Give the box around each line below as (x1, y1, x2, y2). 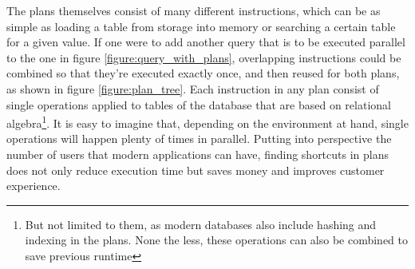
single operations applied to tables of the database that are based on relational (6, 96, 391, 113)
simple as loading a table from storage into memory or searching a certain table (6, 18, 396, 34)
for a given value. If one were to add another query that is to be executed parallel (6, 34, 405, 50)
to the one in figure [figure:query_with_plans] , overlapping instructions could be (6, 49, 401, 65)
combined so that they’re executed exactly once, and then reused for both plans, (6, 65, 400, 81)
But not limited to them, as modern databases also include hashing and (25, 216, 377, 232)
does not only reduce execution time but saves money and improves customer (6, 161, 385, 178)
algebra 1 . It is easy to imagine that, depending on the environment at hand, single (6, 113, 409, 131)
